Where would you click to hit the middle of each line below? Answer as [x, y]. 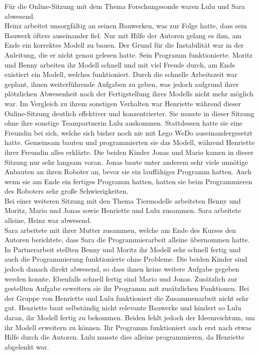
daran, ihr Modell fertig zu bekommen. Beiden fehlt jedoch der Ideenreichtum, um [130, 317]
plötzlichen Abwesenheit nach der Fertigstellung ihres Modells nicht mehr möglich [129, 94]
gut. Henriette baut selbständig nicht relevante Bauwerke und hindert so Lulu [123, 308]
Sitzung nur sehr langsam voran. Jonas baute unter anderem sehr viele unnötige [126, 162]
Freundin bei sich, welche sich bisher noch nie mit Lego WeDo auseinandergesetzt [129, 132]
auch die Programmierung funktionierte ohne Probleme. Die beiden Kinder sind [126, 259]
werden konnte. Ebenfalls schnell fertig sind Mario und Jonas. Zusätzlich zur [121, 278]
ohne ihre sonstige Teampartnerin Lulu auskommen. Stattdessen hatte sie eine [124, 123]
